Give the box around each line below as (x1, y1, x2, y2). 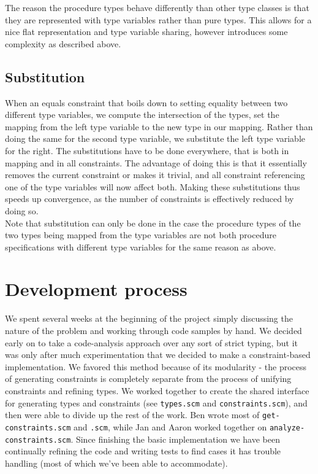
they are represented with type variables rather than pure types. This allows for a (5, 13, 312, 26)
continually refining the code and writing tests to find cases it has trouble (5, 445, 281, 457)
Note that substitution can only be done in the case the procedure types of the (5, 216, 301, 229)
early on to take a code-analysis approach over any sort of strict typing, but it (5, 336, 298, 349)
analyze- (269, 423, 305, 432)
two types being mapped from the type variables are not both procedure (5, 228, 276, 241)
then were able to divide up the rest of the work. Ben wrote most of (5, 408, 260, 421)
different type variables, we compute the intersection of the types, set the (5, 108, 279, 121)
